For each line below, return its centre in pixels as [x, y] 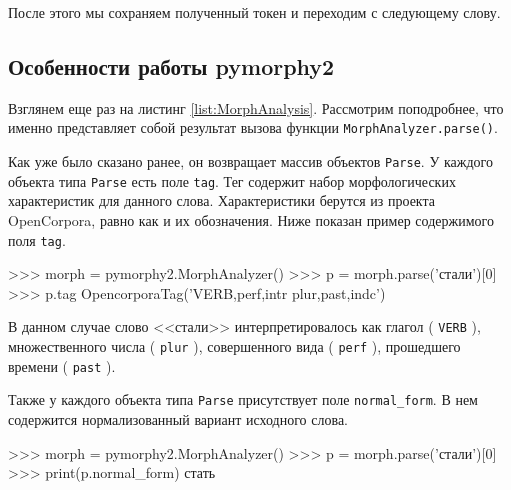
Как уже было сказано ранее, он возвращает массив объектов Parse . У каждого [250, 161]
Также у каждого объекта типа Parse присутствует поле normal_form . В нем [243, 399]
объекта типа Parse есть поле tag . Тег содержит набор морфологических [232, 180]
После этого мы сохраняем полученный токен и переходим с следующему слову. [254, 12]
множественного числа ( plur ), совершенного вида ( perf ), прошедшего [234, 346]
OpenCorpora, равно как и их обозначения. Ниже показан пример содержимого [251, 219]
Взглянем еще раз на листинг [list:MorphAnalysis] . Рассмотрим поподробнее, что [256, 107]
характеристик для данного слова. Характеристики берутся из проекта [221, 200]
